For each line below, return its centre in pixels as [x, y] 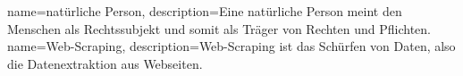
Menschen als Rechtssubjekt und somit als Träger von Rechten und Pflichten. [219, 28]
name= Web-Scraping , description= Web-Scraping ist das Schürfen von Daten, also [231, 46]
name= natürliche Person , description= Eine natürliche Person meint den [205, 11]
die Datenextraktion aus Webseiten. [105, 63]
